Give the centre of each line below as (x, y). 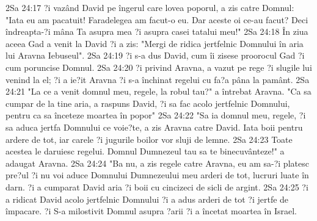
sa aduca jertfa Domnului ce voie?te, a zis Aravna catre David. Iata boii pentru (154, 127)
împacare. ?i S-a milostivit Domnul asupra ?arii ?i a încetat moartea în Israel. (151, 211)
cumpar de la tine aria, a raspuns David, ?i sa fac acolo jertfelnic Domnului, (148, 103)
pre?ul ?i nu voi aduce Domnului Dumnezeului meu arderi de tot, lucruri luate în (157, 175)
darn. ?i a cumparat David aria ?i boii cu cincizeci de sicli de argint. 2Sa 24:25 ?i (157, 187)
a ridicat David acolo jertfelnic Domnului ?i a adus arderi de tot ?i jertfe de (147, 199)
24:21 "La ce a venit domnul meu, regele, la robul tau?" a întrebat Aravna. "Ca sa (158, 91)
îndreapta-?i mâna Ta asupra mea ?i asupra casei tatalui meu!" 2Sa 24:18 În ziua (157, 31)
